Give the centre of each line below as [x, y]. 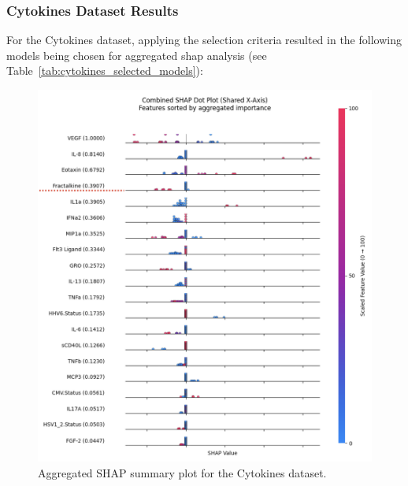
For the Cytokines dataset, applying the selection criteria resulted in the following [204, 40]
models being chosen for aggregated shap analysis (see [137, 55]
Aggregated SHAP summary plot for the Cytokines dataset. [182, 472]
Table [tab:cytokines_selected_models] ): [105, 70]
